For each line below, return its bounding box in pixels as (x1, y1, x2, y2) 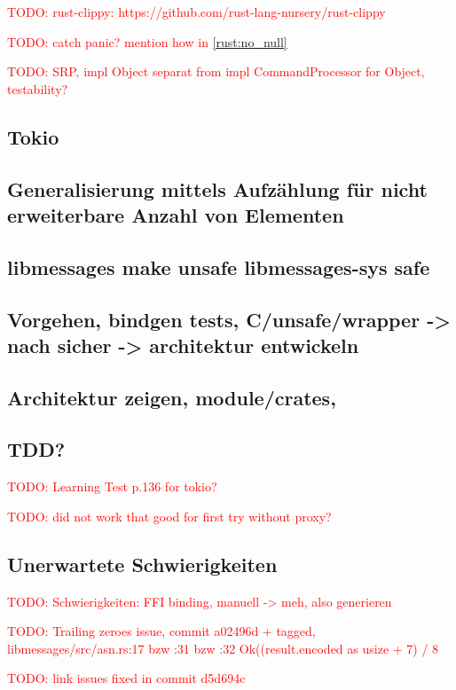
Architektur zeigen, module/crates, (7, 383, 336, 411)
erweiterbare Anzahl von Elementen (7, 200, 344, 228)
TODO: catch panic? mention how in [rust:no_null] (7, 32, 287, 51)
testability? (7, 79, 68, 98)
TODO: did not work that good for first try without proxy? (7, 506, 332, 525)
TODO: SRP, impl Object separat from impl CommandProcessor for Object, (7, 62, 425, 81)
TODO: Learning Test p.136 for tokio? (7, 477, 217, 496)
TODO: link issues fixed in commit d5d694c (7, 669, 246, 687)
